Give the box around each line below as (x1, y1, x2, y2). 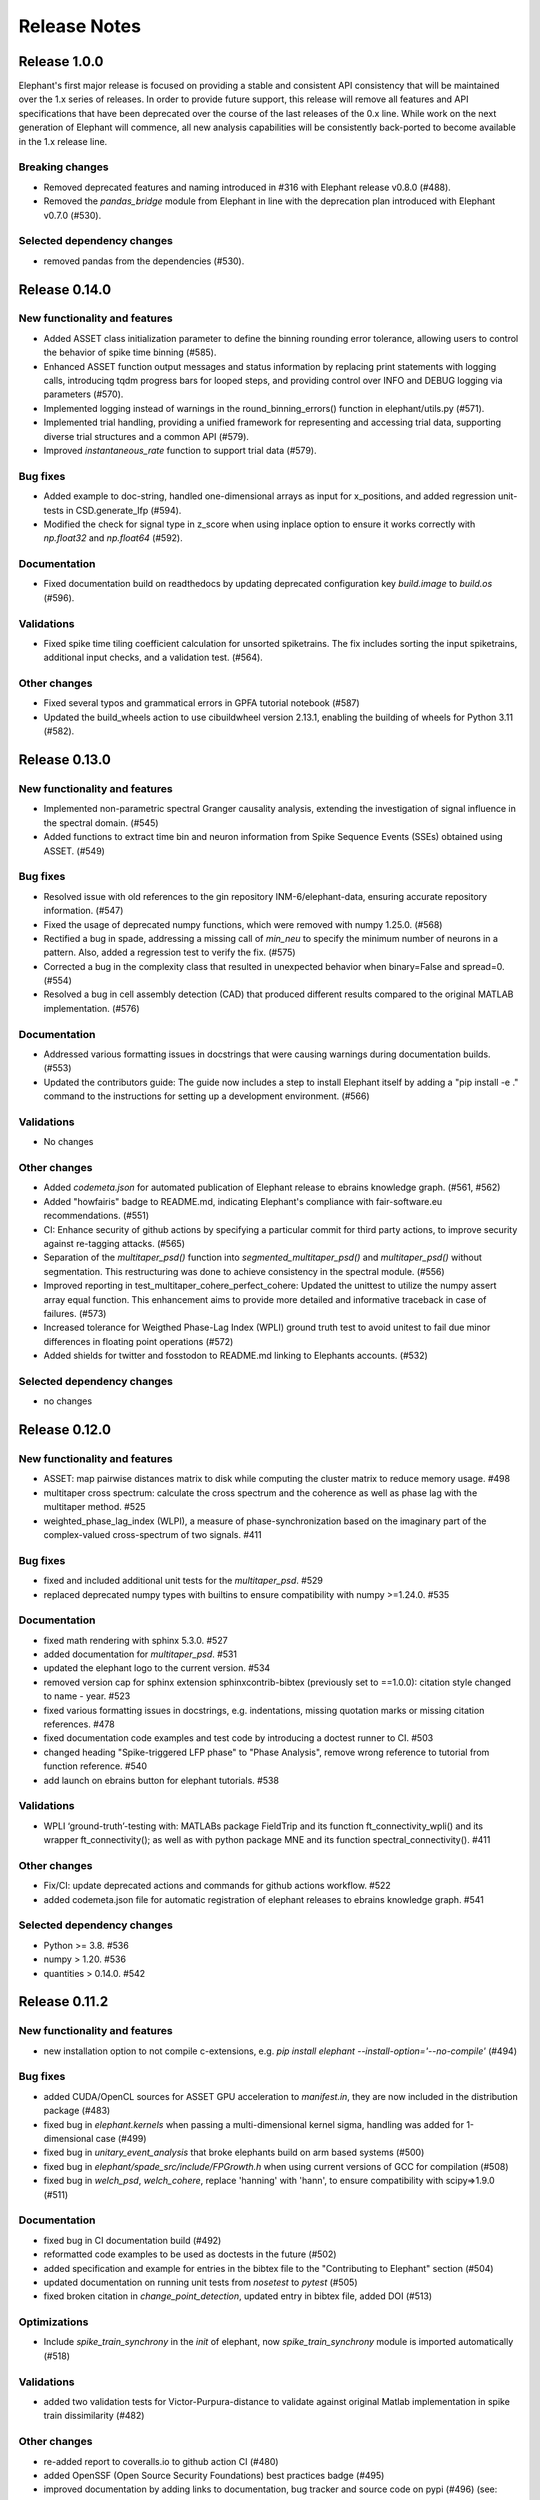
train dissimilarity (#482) (43, 2410, 145, 2422)
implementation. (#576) (43, 1002, 140, 1014)
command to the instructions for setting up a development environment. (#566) (43, 1090, 370, 1102)
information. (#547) (43, 905, 124, 917)
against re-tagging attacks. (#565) (43, 1238, 185, 1250)
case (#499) (95, 2133, 147, 2145)
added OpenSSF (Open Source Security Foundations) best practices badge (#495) (43, 2469, 385, 2481)
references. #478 (43, 1718, 115, 1730)
